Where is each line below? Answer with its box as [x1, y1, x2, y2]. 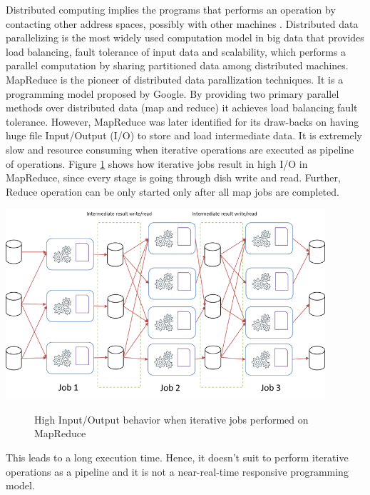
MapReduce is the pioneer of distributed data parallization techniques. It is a [6, 71, 344, 86]
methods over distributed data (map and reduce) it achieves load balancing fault [6, 100, 358, 115]
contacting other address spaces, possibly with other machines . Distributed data [6, 16, 359, 31]
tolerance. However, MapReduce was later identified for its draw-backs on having [6, 114, 359, 129]
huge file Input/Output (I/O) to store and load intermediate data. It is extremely [6, 128, 363, 143]
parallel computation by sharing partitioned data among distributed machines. [6, 58, 349, 73]
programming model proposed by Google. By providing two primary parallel [6, 86, 339, 101]
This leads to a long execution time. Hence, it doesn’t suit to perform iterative [6, 450, 349, 465]
